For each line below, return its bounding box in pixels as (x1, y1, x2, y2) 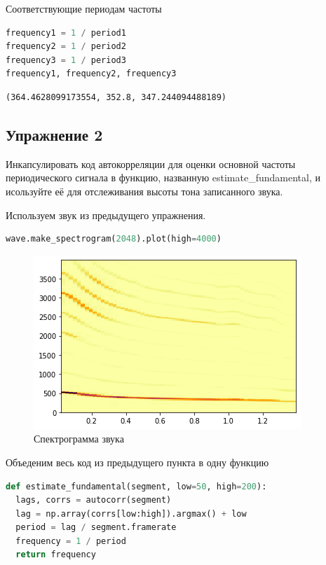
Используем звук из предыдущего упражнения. (6, 207, 206, 222)
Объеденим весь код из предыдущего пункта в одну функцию (6, 454, 269, 469)
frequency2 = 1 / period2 (6, 41, 126, 52)
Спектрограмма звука (34, 431, 124, 446)
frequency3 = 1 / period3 (6, 55, 126, 65)
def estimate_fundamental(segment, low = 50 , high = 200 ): (6, 481, 267, 491)
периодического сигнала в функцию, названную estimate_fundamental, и (6, 170, 320, 185)
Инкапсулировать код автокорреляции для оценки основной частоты (6, 156, 296, 171)
